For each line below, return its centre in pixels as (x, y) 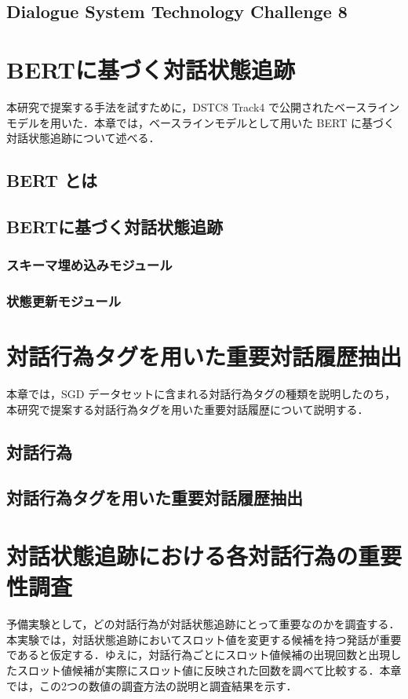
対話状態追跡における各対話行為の (182, 555)
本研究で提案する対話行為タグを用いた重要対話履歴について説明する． (188, 409)
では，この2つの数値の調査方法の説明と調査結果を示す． (152, 685)
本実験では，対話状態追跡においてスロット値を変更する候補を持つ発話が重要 (204, 639)
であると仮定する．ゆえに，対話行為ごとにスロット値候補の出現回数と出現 (199, 655)
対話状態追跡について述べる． (83, 138)
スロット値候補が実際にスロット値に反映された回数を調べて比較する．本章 (209, 670)
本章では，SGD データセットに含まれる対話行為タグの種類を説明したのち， (201, 394)
